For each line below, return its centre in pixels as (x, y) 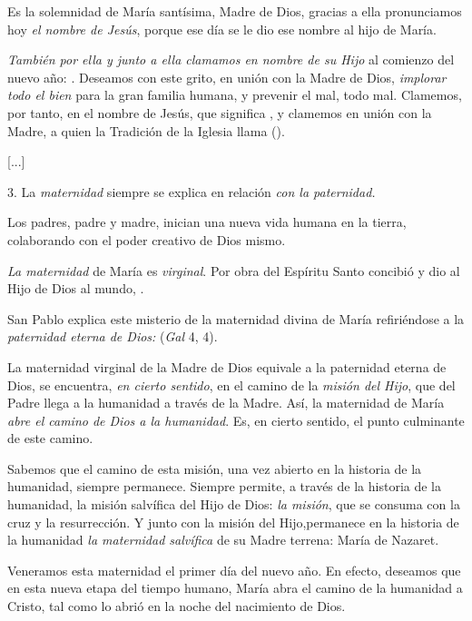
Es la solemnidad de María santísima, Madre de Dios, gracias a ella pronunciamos (235, 11)
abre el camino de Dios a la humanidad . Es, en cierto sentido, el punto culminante (236, 420)
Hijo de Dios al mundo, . (76, 288)
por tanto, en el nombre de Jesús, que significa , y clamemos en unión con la (220, 112)
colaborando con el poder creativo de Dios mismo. (147, 239)
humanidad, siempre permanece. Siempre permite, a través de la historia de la (225, 486)
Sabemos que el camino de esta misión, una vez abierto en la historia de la (215, 468)
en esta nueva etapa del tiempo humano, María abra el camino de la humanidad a (235, 588)
